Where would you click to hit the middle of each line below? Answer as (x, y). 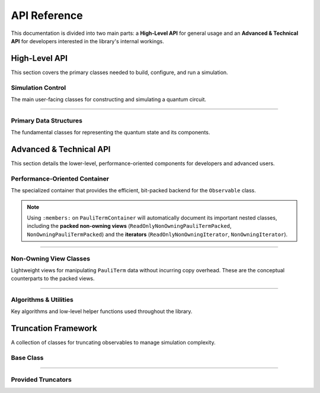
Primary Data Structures (47, 120)
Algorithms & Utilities (42, 300)
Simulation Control (39, 88)
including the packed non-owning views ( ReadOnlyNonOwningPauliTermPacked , (129, 226)
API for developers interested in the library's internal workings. (87, 41)
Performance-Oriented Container (60, 179)
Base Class (27, 358)
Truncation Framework (54, 328)
